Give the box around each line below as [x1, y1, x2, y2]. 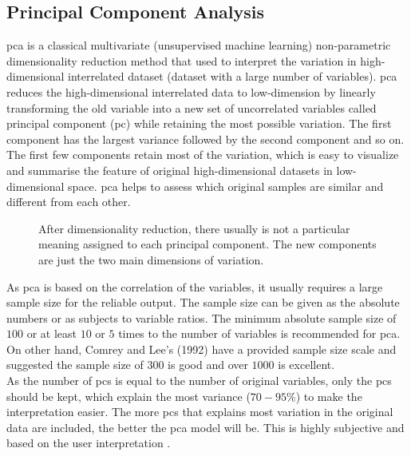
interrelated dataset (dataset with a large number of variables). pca [68, 68, 397, 85]
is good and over [168, 356, 248, 373]
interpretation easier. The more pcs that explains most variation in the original [6, 403, 393, 420]
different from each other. [6, 193, 131, 210]
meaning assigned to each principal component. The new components [38, 236, 377, 252]
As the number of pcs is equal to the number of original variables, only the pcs [6, 372, 392, 389]
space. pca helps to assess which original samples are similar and [68, 177, 384, 194]
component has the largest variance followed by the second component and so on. [6, 130, 405, 147]
